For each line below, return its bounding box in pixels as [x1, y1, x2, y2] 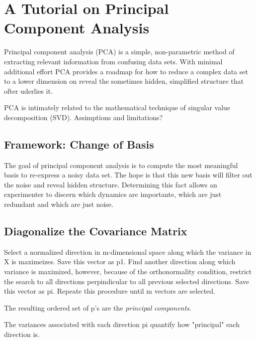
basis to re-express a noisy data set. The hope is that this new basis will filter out [4, 170, 253, 180]
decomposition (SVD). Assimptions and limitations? [4, 112, 163, 122]
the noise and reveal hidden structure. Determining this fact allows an [4, 179, 217, 189]
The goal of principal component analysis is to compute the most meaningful [4, 160, 238, 170]
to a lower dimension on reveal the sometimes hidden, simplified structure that [4, 76, 244, 86]
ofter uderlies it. [4, 85, 53, 96]
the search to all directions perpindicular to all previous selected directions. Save [4, 276, 249, 286]
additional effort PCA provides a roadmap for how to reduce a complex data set [4, 66, 248, 76]
